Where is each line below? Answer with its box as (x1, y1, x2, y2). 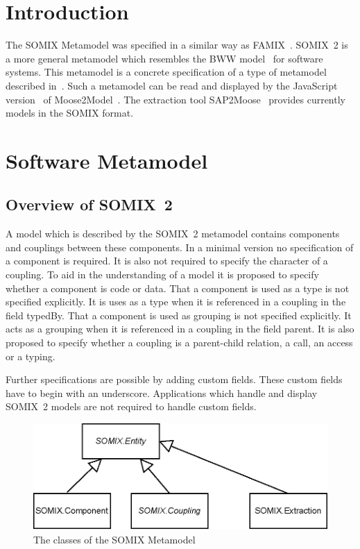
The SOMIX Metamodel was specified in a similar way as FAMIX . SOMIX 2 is (6, 37, 348, 52)
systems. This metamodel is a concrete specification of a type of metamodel (6, 65, 327, 79)
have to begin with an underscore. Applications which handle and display (6, 385, 318, 400)
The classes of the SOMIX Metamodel (33, 532, 196, 546)
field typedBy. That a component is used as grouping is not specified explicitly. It (6, 307, 352, 322)
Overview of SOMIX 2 (6, 194, 173, 215)
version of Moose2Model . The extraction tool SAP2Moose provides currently (6, 92, 345, 106)
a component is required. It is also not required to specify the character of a (6, 253, 328, 268)
